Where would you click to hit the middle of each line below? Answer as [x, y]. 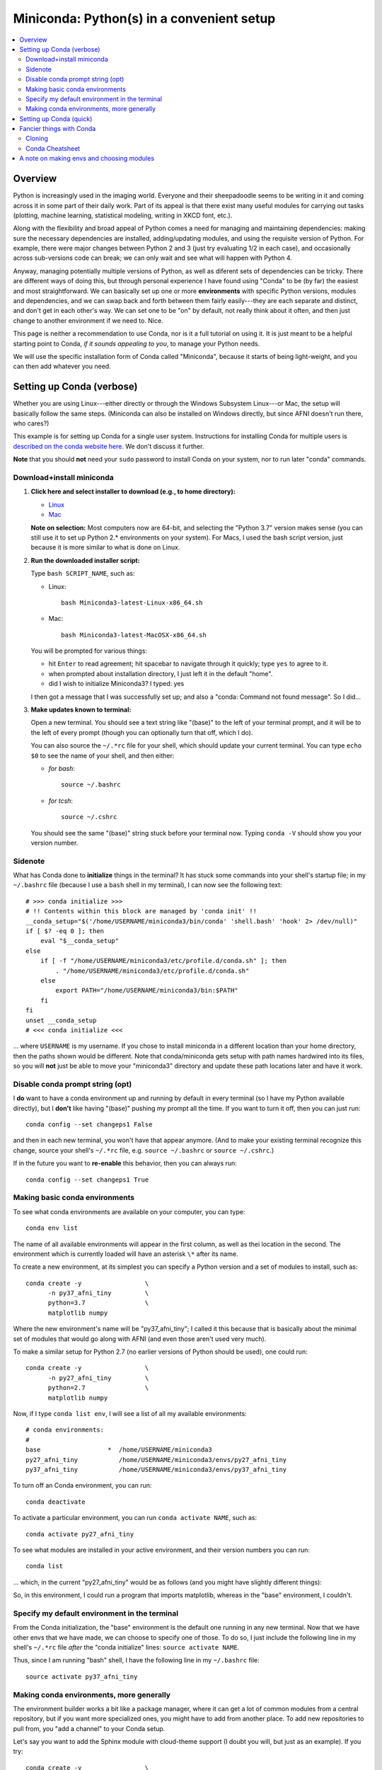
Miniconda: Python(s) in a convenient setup [144, 18]
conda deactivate [56, 1502]
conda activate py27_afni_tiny [80, 1534]
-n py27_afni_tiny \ [98, 1378]
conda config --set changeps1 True [87, 1180]
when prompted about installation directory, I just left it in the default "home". [161, 673]
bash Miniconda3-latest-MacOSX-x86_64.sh [134, 635]
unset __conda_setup [61, 1020]
